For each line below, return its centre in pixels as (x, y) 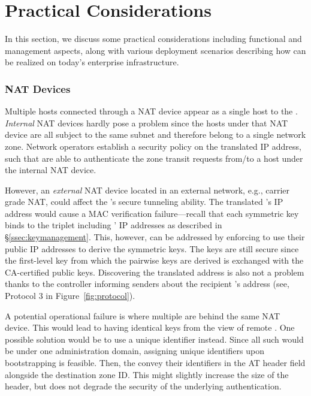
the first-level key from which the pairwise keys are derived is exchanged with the (154, 260)
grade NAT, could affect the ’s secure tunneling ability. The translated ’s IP (144, 202)
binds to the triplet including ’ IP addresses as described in (114, 225)
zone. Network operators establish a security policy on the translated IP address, (153, 146)
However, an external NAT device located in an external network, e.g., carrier (147, 190)
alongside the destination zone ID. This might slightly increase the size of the (147, 374)
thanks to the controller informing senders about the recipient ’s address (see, (147, 284)
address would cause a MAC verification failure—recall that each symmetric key (152, 213)
